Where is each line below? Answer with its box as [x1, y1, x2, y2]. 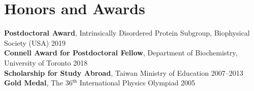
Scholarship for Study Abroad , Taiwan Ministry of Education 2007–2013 [4, 67, 243, 78]
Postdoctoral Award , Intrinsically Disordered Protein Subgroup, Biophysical [4, 27, 250, 38]
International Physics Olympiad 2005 [79, 77, 195, 88]
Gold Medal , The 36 [4, 77, 73, 88]
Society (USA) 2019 [4, 37, 66, 48]
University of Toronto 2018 [4, 57, 88, 68]
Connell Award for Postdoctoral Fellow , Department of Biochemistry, [4, 47, 238, 58]
